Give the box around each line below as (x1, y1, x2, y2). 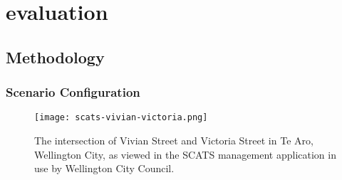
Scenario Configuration (6, 83, 140, 101)
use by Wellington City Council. (34, 161, 175, 176)
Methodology (6, 46, 105, 68)
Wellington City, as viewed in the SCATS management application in (34, 147, 336, 162)
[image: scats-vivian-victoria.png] (34, 112, 208, 123)
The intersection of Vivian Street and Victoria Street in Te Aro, (34, 133, 313, 148)
